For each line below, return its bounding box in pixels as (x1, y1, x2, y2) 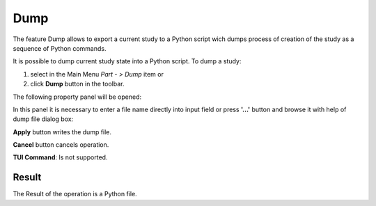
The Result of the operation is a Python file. (13, 190, 137, 198)
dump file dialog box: (13, 115, 74, 123)
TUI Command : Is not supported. (13, 153, 108, 161)
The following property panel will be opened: (13, 93, 142, 101)
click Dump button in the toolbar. (30, 80, 125, 88)
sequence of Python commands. (13, 44, 107, 52)
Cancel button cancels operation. (13, 141, 109, 149)
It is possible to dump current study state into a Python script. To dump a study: (13, 57, 242, 65)
